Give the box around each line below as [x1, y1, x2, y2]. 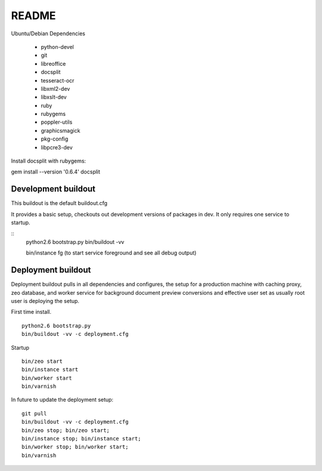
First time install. [11, 308, 52, 316]
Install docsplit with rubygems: [11, 157, 86, 164]
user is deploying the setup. [11, 297, 80, 304]
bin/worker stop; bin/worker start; [21, 444, 129, 451]
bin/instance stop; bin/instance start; [21, 435, 141, 442]
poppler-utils [41, 118, 73, 126]
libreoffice [41, 60, 66, 67]
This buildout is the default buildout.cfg [11, 200, 107, 207]
